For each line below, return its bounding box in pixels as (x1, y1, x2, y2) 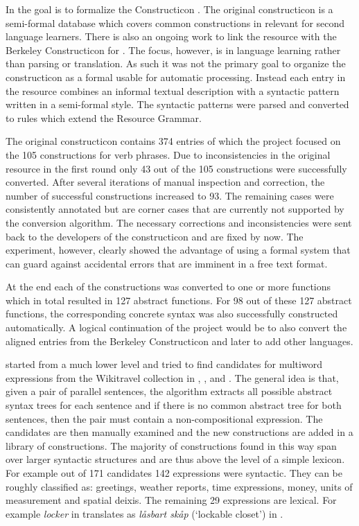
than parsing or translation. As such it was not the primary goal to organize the (6, 56, 346, 71)
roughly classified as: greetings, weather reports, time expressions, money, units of (6, 479, 353, 493)
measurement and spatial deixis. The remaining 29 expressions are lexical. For (6, 493, 337, 507)
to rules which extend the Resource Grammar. (6, 110, 202, 125)
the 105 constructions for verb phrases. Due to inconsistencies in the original (6, 147, 331, 161)
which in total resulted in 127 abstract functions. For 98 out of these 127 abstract (6, 292, 352, 307)
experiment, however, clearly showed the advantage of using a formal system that (6, 243, 351, 257)
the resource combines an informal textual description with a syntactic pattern (6, 83, 340, 98)
